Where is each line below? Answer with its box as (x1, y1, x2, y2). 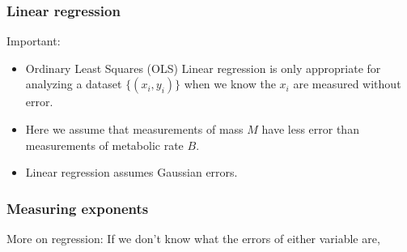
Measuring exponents (6, 198, 149, 218)
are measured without (293, 75, 401, 92)
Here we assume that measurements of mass (25, 121, 244, 137)
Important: (6, 32, 61, 49)
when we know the (184, 75, 276, 92)
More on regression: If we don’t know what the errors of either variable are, (6, 230, 380, 246)
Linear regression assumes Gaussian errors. (25, 164, 238, 181)
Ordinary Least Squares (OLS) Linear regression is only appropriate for (25, 59, 381, 76)
